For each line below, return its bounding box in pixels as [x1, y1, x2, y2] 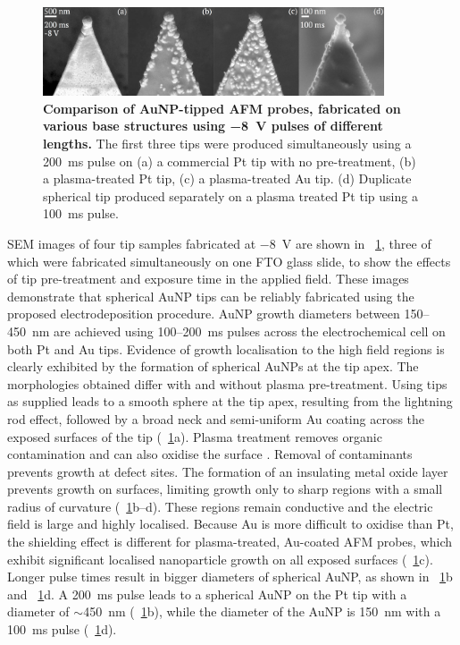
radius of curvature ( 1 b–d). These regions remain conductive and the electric [7, 496, 433, 515]
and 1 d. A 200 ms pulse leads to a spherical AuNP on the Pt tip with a [7, 584, 407, 603]
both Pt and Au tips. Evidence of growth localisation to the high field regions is [7, 339, 445, 358]
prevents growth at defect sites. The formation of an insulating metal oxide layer [7, 462, 448, 480]
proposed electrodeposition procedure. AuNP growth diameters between [7, 304, 400, 323]
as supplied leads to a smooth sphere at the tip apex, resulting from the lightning [7, 392, 453, 411]
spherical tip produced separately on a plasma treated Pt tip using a [43, 186, 418, 205]
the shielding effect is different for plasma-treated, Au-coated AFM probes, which [7, 532, 453, 551]
